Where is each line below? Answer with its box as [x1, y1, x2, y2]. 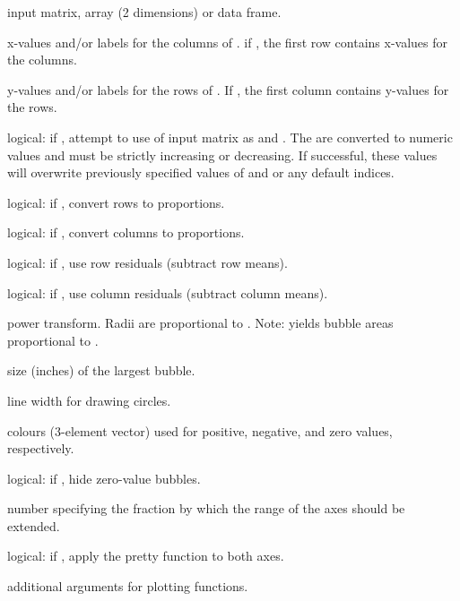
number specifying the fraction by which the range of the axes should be [7, 499, 405, 518]
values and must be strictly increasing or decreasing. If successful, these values [7, 145, 438, 164]
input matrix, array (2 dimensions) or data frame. [7, 3, 282, 21]
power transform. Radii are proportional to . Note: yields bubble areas [7, 313, 394, 332]
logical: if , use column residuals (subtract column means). [7, 283, 328, 302]
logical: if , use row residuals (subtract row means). [7, 253, 288, 271]
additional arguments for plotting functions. [7, 577, 248, 596]
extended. [7, 516, 60, 535]
